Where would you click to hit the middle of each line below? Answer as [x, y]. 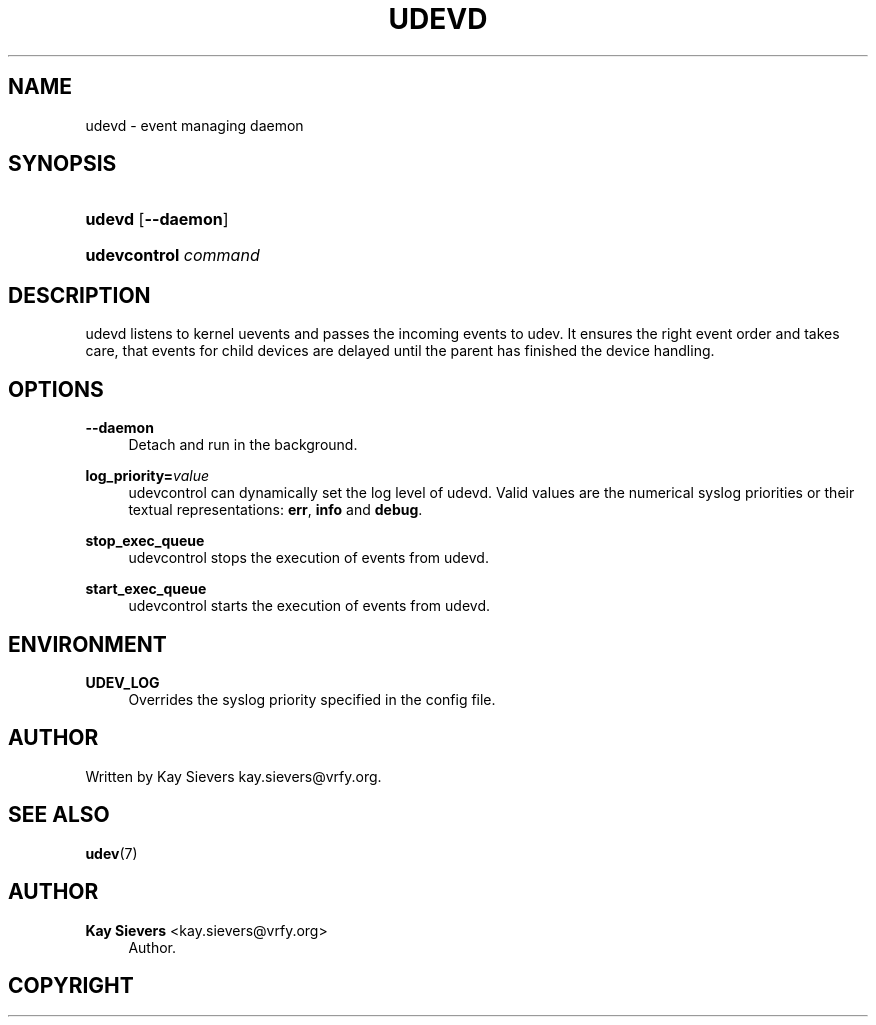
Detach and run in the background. [243, 445]
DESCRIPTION [79, 295]
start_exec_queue [146, 589]
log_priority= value [147, 476]
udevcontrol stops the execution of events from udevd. [308, 558]
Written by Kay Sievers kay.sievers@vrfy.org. [233, 776]
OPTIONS [56, 389]
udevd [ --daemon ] [157, 219]
